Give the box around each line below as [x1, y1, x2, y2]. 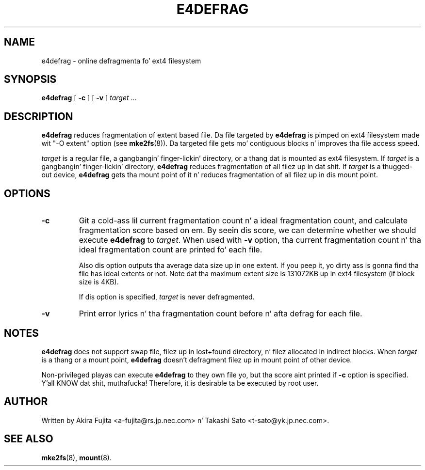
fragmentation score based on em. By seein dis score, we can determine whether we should [79, 225, 416, 235]
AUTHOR [4, 395, 48, 408]
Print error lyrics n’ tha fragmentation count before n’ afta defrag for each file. [79, 309, 362, 319]
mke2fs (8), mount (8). [41, 453, 112, 462]
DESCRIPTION [4, 110, 73, 123]
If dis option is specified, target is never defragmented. [79, 293, 255, 301]
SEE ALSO [4, 433, 53, 445]
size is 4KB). [79, 278, 119, 286]
